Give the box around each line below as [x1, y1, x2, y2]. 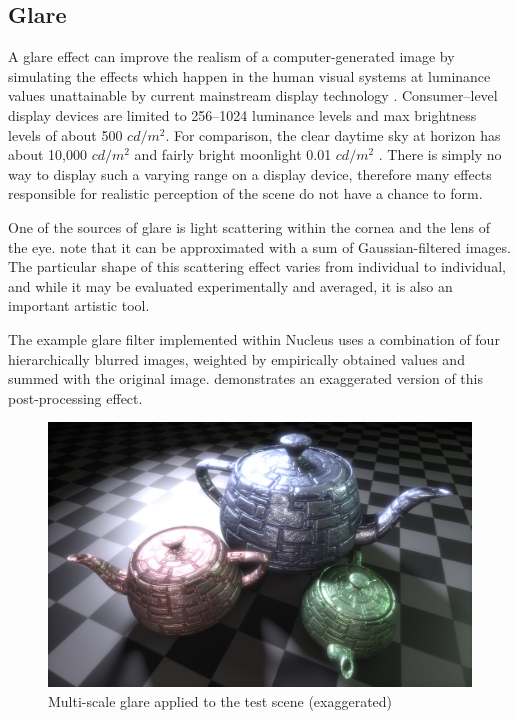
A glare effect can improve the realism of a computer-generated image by [8, 46, 455, 67]
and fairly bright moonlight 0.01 [134, 144, 332, 165]
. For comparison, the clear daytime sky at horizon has [165, 124, 501, 145]
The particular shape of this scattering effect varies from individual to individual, [8, 256, 506, 277]
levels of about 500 [8, 124, 123, 145]
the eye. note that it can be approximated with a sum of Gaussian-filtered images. [8, 236, 511, 257]
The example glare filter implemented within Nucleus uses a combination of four [8, 328, 500, 349]
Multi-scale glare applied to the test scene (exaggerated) [48, 690, 393, 711]
